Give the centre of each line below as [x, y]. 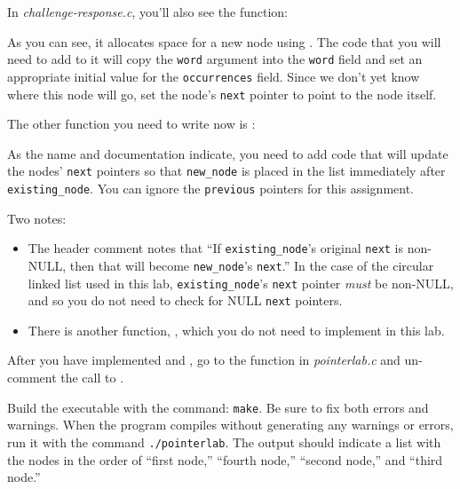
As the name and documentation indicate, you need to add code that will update [228, 153]
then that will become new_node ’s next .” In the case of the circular [252, 265]
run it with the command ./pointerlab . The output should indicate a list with [224, 442]
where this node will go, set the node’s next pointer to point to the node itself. [222, 94]
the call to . [92, 378]
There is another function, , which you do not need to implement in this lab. [236, 330]
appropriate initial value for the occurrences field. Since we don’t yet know [214, 76]
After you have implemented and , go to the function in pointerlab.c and [204, 360]
